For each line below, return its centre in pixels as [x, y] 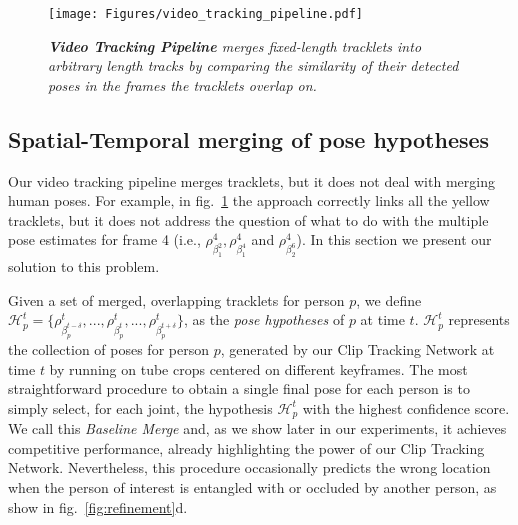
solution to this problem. [84, 266]
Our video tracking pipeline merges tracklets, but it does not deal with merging [251, 180]
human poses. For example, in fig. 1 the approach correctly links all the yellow [249, 200]
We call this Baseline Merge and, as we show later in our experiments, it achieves [257, 428]
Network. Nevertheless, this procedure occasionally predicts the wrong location [249, 467]
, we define [389, 299]
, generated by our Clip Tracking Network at [357, 348]
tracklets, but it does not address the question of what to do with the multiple [248, 219]
